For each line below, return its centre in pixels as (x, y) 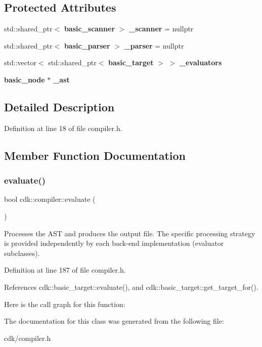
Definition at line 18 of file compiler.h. (63, 128)
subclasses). (22, 253)
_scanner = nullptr (161, 29)
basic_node (25, 79)
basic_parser (87, 45)
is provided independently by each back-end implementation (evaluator (114, 243)
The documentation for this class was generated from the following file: (114, 321)
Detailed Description (59, 106)
